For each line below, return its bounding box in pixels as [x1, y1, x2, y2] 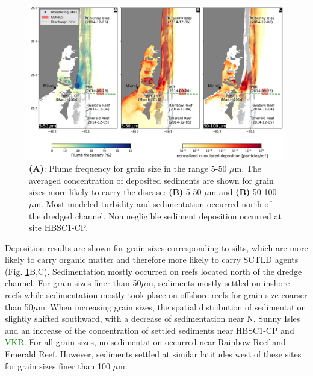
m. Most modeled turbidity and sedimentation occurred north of [34, 197, 271, 210]
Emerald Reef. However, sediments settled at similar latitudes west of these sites [5, 348, 302, 360]
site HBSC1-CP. [29, 221, 88, 234]
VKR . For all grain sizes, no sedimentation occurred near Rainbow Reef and [5, 336, 286, 348]
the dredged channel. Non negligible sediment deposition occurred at [29, 209, 282, 222]
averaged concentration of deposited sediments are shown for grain [29, 174, 274, 186]
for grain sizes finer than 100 [5, 359, 110, 372]
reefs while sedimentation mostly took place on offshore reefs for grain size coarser [5, 289, 308, 301]
